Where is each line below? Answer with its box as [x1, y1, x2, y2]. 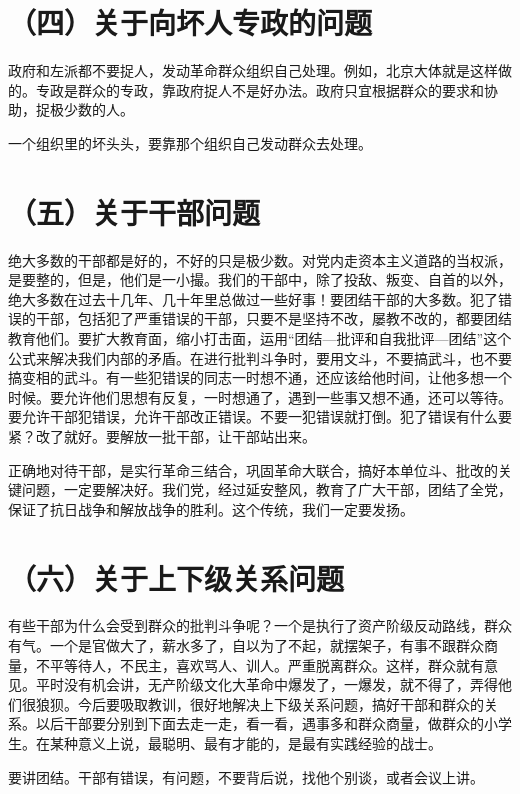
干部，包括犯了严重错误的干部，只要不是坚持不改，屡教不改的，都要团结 [35, 308, 512, 329]
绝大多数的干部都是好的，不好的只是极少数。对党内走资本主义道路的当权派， [8, 249, 512, 270]
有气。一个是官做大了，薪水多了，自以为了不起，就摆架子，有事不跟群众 [8, 635, 484, 656]
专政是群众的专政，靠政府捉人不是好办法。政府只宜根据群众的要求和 [35, 79, 484, 100]
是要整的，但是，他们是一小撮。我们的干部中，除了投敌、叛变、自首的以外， [8, 269, 512, 290]
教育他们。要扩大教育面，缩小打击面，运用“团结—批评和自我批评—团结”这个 [8, 328, 512, 348]
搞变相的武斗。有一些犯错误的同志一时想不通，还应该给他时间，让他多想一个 [8, 367, 512, 388]
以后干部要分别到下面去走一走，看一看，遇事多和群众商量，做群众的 [35, 713, 484, 734]
